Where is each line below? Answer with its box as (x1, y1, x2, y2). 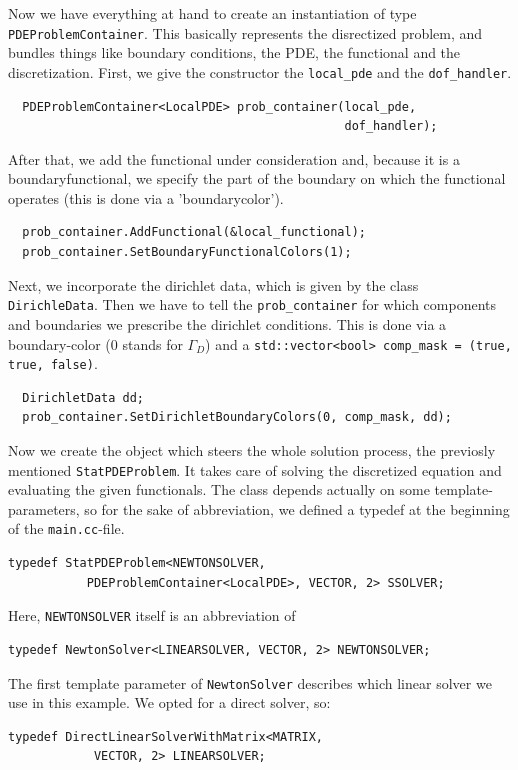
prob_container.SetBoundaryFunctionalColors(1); (22, 245, 352, 260)
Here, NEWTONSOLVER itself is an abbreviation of (8, 605, 296, 626)
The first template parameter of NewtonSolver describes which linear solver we (8, 672, 492, 693)
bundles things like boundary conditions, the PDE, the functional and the (8, 42, 461, 63)
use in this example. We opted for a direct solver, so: (8, 692, 331, 713)
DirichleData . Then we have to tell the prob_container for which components (8, 294, 496, 315)
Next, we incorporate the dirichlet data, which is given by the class (8, 274, 419, 295)
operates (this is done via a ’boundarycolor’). (8, 187, 284, 208)
